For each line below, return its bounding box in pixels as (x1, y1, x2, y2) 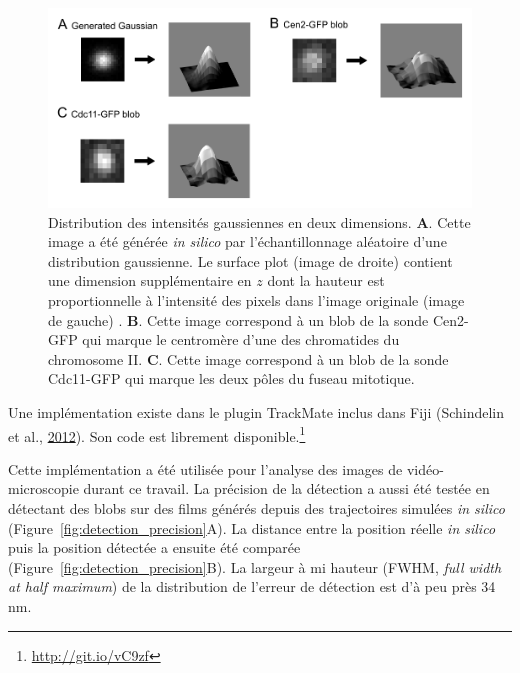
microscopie (8, 478, 79, 499)
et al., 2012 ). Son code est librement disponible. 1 (8, 422, 306, 446)
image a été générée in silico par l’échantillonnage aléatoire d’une (48, 231, 447, 252)
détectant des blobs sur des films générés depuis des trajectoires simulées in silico (8, 497, 505, 518)
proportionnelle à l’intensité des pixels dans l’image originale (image (48, 289, 465, 310)
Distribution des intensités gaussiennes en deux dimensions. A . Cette (48, 211, 471, 232)
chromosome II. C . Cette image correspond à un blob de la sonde (48, 348, 449, 369)
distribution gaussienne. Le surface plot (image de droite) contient (48, 250, 453, 271)
